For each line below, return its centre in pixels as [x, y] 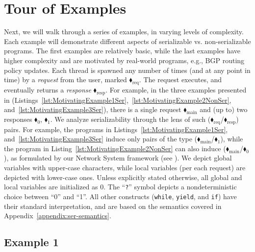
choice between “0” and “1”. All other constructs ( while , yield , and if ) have [120, 196]
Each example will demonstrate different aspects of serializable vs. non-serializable [127, 41]
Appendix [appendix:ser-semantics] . [58, 216]
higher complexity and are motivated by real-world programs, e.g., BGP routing [124, 60]
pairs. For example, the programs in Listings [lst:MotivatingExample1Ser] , [116, 129]
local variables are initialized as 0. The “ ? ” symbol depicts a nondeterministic [120, 187]
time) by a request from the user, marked [65, 80]
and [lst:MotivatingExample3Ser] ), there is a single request [93, 109]
